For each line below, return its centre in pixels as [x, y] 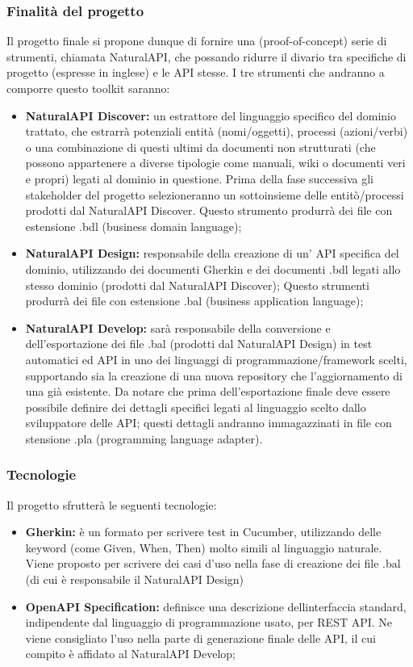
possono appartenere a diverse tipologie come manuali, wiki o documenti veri [215, 163]
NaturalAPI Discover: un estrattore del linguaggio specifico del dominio [211, 115]
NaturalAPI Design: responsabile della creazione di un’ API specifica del [212, 253]
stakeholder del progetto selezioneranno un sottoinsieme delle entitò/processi [215, 194]
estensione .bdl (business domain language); [133, 226]
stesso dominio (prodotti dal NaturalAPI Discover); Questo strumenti [197, 285]
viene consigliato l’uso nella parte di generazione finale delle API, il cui [200, 638]
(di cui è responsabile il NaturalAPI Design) [135, 579]
